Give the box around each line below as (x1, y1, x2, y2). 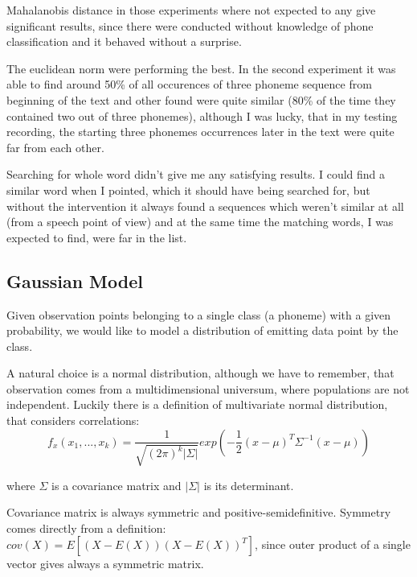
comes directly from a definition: (6, 519, 166, 536)
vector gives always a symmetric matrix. (6, 555, 204, 572)
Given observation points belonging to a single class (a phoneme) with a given (6, 306, 391, 323)
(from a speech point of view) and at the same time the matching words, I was (6, 213, 394, 230)
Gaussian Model (6, 268, 143, 293)
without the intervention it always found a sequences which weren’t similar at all (6, 197, 404, 214)
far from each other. (6, 138, 104, 155)
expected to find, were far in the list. (6, 229, 187, 245)
